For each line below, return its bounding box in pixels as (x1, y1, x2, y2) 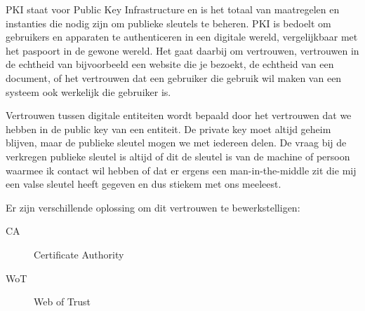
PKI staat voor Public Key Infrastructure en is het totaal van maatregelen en (6, 2, 340, 16)
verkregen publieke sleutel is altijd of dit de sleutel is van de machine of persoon (6, 148, 350, 163)
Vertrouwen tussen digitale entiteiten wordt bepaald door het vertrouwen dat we (6, 108, 352, 123)
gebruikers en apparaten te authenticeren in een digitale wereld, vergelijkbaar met (6, 29, 358, 44)
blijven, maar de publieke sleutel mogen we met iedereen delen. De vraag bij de (6, 135, 347, 150)
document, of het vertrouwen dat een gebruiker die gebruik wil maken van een (6, 70, 342, 85)
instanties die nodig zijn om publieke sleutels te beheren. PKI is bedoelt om (6, 15, 331, 30)
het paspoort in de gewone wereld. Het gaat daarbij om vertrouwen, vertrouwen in (6, 43, 359, 57)
